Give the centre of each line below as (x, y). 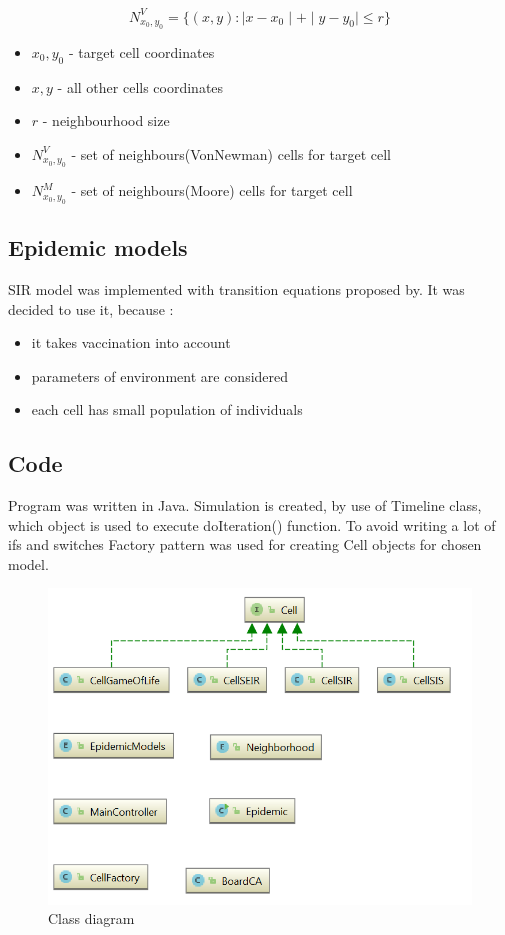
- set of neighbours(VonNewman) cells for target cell (231, 153)
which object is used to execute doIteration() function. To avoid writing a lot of (252, 524)
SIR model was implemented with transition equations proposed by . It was (236, 288)
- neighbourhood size (106, 120)
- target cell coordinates (141, 51)
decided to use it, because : (91, 308)
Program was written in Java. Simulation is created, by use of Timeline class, (245, 505)
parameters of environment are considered (160, 375)
